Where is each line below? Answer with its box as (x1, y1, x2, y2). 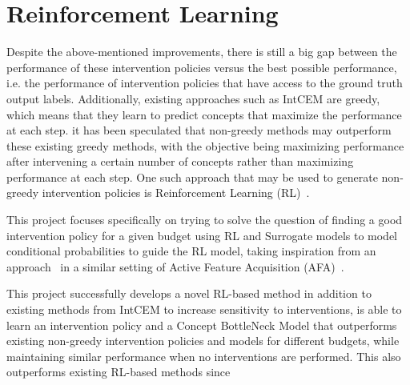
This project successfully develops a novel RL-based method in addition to (6, 285, 372, 302)
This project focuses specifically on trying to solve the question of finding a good (6, 211, 403, 228)
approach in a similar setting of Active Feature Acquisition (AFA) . (6, 258, 344, 275)
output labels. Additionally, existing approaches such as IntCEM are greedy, (6, 90, 380, 106)
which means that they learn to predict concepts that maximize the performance (6, 106, 402, 122)
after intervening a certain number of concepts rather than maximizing (6, 153, 354, 170)
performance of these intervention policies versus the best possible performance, (6, 58, 397, 75)
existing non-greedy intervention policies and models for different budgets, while (6, 332, 400, 349)
